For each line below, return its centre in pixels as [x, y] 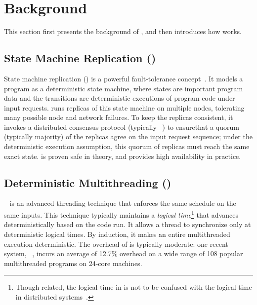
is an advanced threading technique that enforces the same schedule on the [123, 203]
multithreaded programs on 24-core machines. [73, 263]
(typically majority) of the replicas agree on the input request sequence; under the [128, 136]
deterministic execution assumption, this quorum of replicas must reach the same [127, 146]
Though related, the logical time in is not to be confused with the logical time [134, 287]
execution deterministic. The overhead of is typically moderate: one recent [116, 244]
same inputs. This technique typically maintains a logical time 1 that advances [121, 214]
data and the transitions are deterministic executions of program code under [120, 98]
